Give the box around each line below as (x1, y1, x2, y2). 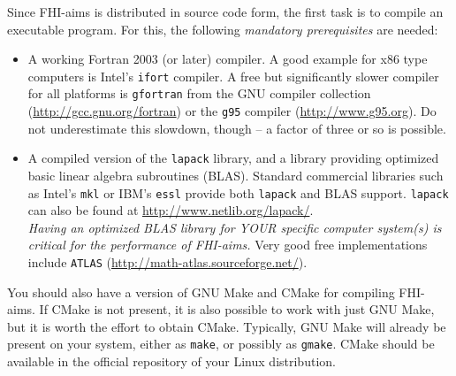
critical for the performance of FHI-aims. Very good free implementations (27, 235, 428, 254)
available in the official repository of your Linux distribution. (7, 352, 336, 371)
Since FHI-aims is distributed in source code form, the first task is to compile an (7, 3, 444, 20)
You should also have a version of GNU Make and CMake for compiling (7, 282, 395, 301)
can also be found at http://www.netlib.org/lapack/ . (27, 201, 314, 219)
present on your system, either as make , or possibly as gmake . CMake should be (7, 334, 435, 353)
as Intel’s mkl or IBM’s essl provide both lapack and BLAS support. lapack (27, 183, 449, 202)
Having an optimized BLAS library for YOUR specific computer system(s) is (27, 218, 442, 236)
